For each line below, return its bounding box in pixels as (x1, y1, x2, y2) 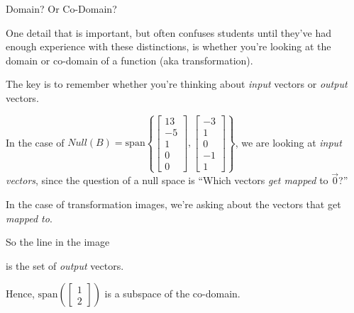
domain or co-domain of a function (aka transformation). (6, 52, 253, 67)
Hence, (6, 286, 35, 301)
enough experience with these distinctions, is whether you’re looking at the (6, 39, 331, 54)
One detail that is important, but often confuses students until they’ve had (6, 25, 331, 40)
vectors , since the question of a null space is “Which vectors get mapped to (6, 173, 328, 188)
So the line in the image (6, 234, 110, 249)
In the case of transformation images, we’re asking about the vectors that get (6, 197, 341, 212)
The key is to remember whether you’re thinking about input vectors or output (6, 76, 348, 91)
